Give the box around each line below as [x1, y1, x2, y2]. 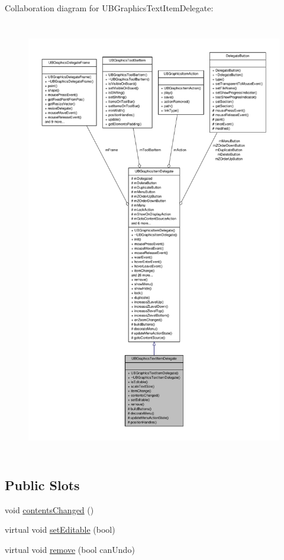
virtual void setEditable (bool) [5, 523, 115, 536]
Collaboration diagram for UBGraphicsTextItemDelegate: [5, 2, 214, 14]
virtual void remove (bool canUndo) [5, 543, 135, 555]
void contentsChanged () [5, 503, 94, 516]
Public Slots [5, 475, 80, 494]
